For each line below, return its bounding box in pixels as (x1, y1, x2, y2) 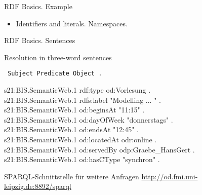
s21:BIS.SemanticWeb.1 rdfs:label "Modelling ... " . (4, 94, 161, 105)
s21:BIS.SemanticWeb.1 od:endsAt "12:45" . (4, 124, 139, 135)
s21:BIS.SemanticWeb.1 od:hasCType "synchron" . (4, 154, 160, 165)
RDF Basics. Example (4, 1, 72, 11)
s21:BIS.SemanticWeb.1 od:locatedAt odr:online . (4, 134, 157, 144)
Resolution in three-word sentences (4, 52, 112, 62)
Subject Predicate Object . (8, 70, 102, 77)
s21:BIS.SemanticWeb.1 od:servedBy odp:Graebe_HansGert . (4, 144, 195, 154)
